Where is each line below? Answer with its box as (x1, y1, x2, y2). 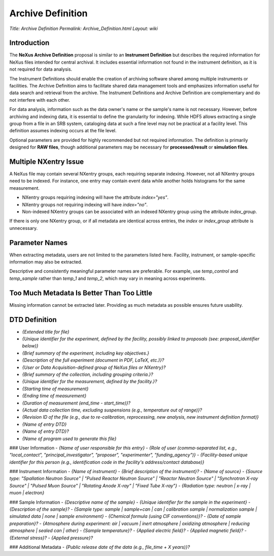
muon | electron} (9, 490, 45, 496)
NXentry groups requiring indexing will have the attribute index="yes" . (22, 194, 169, 200)
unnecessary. (9, 225, 38, 231)
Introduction (9, 39, 50, 47)
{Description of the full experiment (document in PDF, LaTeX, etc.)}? (22, 357, 164, 363)
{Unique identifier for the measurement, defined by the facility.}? (22, 378, 157, 385)
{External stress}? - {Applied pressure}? (9, 535, 93, 541)
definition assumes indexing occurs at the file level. (9, 128, 117, 134)
